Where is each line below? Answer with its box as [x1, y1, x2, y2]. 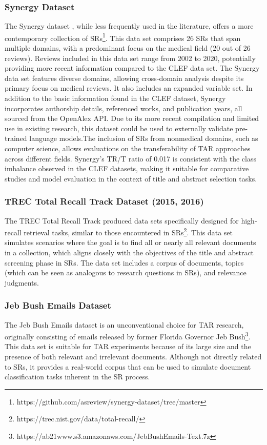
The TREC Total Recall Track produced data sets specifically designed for [5, 215, 239, 226]
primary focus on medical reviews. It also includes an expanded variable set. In [5, 83, 253, 93]
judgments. [5, 277, 39, 288]
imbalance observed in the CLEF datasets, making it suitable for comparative [5, 163, 249, 174]
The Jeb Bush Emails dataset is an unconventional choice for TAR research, [5, 319, 244, 330]
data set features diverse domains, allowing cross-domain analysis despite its [5, 72, 244, 83]
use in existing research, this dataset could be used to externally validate [5, 123, 233, 133]
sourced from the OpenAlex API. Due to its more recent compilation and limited [5, 113, 259, 124]
